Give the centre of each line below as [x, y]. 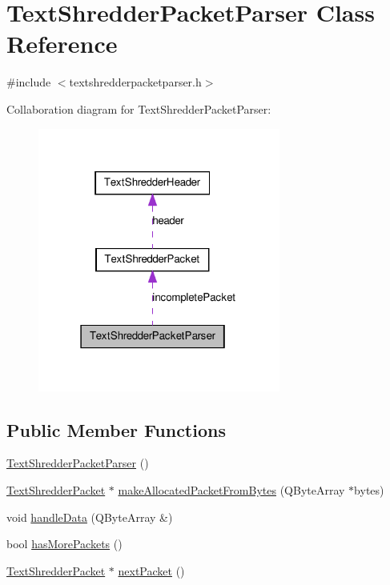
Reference [62, 44]
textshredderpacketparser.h [135, 82]
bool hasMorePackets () [64, 544]
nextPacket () [151, 570]
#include [29, 82]
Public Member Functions [116, 429]
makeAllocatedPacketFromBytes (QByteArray [231, 490]
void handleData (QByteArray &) [90, 517]
